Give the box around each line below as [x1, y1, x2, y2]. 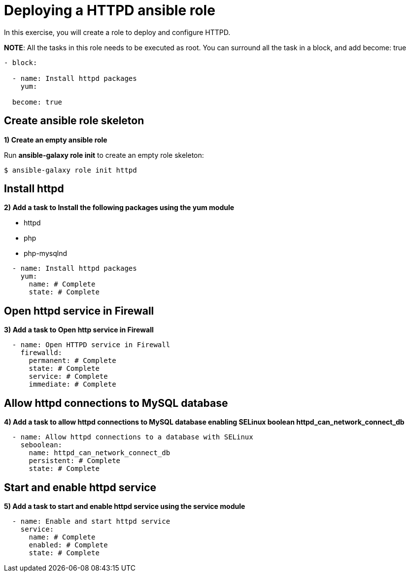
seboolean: [20, 441, 63, 449]
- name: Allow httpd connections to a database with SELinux [12, 433, 253, 441]
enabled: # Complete [29, 540, 108, 549]
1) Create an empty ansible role [4, 135, 107, 144]
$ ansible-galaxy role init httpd [4, 166, 137, 174]
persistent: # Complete [29, 457, 121, 465]
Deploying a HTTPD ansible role [4, 2, 215, 19]
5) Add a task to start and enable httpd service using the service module [4, 502, 245, 510]
